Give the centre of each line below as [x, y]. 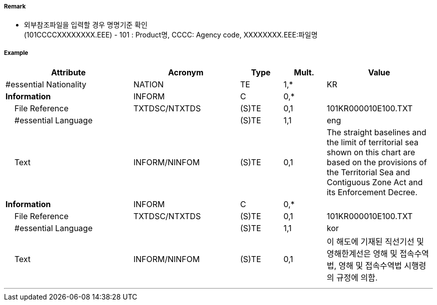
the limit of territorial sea [372, 143]
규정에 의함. [357, 278]
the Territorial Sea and [368, 172]
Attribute [68, 73]
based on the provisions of [377, 162]
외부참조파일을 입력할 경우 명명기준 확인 [86, 25]
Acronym [186, 73]
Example [16, 53]
